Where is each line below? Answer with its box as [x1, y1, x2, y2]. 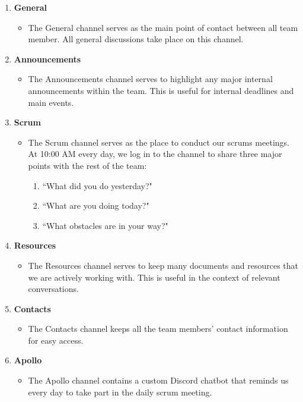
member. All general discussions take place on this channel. [28, 33, 244, 45]
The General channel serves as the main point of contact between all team [28, 21, 298, 33]
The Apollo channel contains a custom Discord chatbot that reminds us [28, 374, 289, 387]
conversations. [28, 282, 79, 295]
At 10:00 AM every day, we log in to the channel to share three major [28, 147, 282, 160]
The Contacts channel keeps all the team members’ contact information [28, 322, 288, 335]
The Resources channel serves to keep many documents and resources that [28, 259, 299, 271]
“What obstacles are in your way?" [42, 219, 168, 231]
